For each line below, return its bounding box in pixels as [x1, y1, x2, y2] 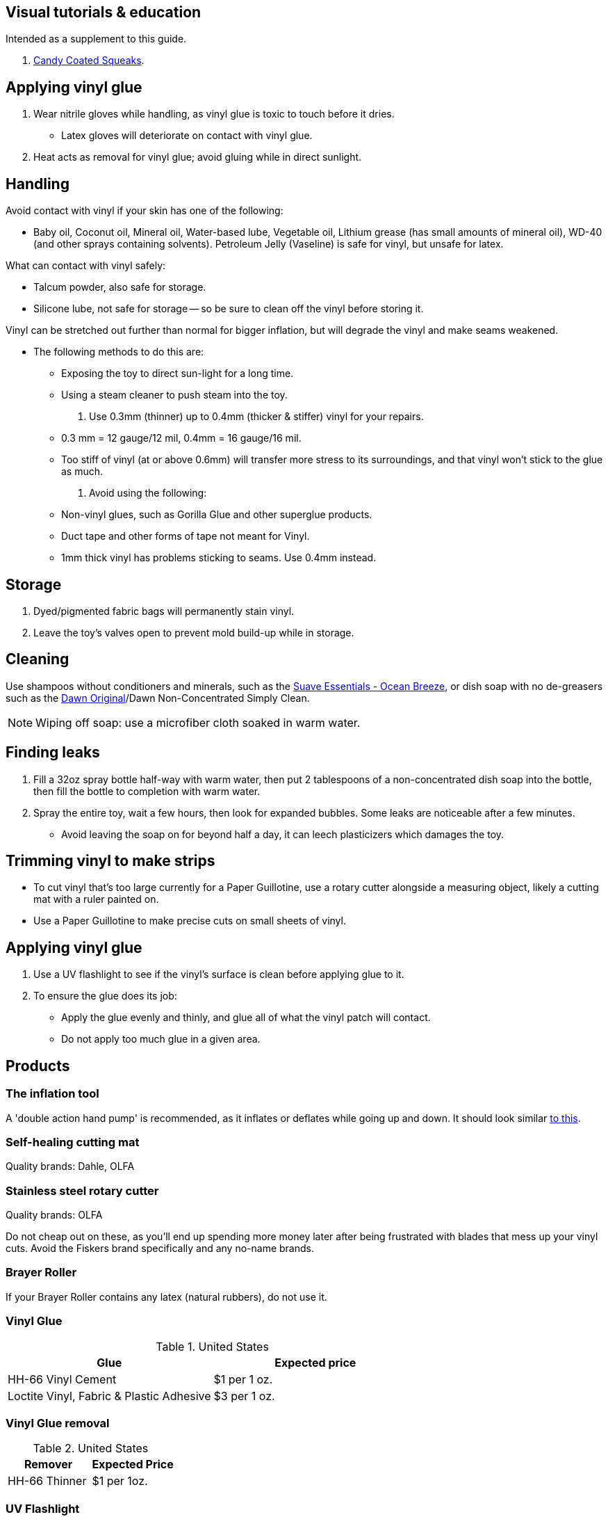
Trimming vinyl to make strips [6, 852, 215, 870]
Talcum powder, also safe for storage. [33, 281, 206, 294]
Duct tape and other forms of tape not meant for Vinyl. [61, 530, 310, 543]
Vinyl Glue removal [6, 1415, 110, 1430]
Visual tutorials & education [6, 3, 202, 21]
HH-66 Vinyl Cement [8, 1372, 117, 1386]
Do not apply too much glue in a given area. [61, 1033, 261, 1045]
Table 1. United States [156, 1339, 269, 1354]
